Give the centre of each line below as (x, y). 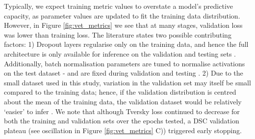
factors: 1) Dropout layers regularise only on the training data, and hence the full (126, 44)
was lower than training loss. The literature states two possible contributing (118, 34)
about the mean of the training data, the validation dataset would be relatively (123, 101)
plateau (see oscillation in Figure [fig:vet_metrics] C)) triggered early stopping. (123, 130)
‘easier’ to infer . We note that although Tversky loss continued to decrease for (122, 111)
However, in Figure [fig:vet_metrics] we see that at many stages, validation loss (123, 25)
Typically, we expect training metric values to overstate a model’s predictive (119, 6)
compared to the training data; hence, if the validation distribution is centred (120, 92)
